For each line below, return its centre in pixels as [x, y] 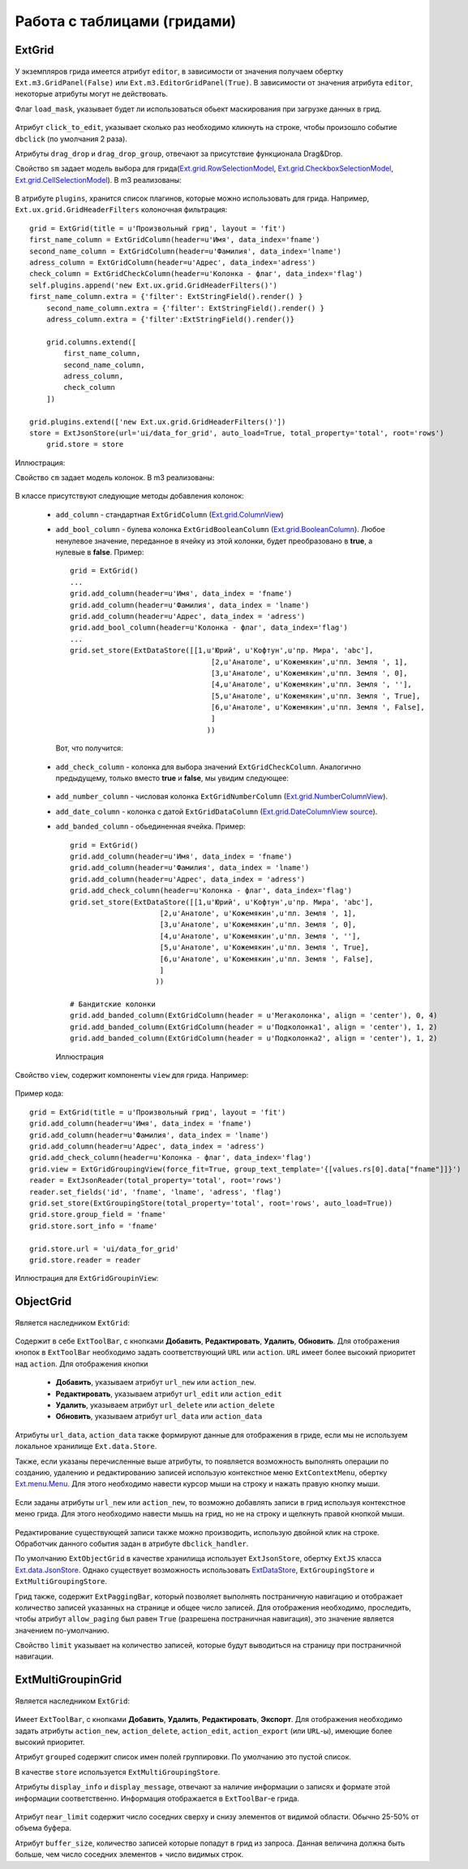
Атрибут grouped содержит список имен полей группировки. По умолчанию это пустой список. [183, 1757]
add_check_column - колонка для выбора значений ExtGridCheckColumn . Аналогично [208, 767]
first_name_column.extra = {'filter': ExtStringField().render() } [166, 297]
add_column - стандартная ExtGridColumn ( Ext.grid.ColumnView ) [170, 514]
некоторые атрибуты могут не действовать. [92, 94]
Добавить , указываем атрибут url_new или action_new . [156, 1382]
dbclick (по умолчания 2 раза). [71, 139]
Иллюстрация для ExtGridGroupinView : [87, 1278]
